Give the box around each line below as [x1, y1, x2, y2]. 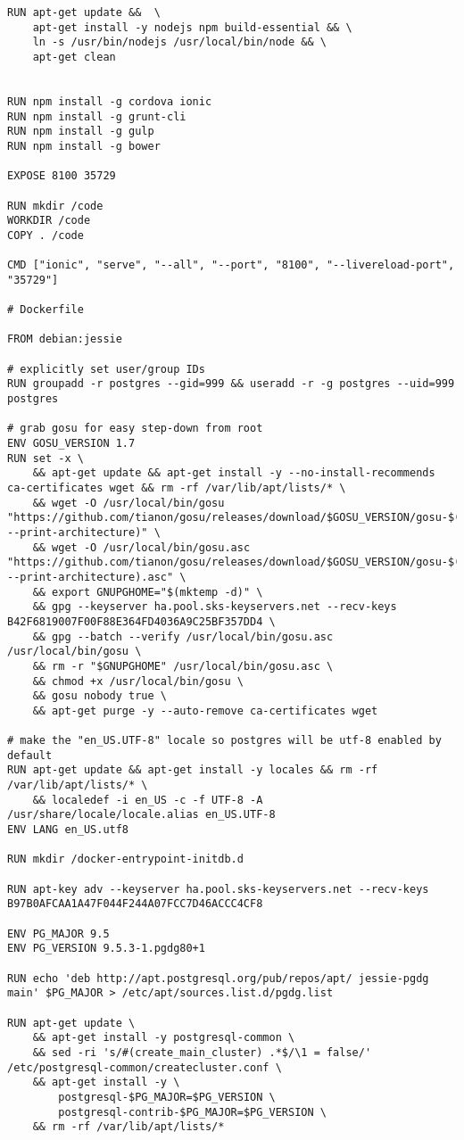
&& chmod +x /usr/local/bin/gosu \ [32, 674, 244, 688]
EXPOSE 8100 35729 [7, 169, 116, 183]
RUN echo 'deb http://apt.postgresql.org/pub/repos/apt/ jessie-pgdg [7, 971, 429, 985]
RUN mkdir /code [7, 199, 104, 212]
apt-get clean [32, 50, 116, 63]
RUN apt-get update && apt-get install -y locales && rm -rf [7, 764, 378, 777]
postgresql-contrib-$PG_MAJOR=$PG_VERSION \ [58, 1105, 327, 1119]
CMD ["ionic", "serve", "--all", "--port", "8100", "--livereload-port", [7, 259, 455, 272]
